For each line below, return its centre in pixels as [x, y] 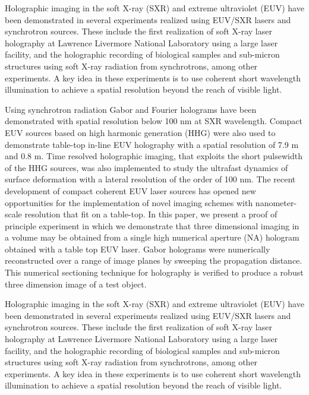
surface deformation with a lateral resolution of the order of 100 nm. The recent [150, 179]
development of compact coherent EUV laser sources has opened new [130, 190]
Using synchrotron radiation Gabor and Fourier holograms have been [131, 109]
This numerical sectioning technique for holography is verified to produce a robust [154, 272]
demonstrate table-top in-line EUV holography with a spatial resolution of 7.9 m [152, 144]
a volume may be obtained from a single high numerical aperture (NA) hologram [152, 237]
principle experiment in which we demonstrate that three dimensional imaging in [152, 225]
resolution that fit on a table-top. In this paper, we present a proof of [151, 214]
